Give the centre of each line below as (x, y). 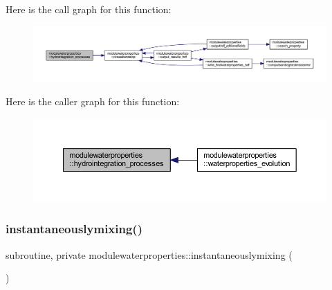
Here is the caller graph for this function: (93, 101)
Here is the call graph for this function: (89, 9)
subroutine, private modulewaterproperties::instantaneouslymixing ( (149, 254)
